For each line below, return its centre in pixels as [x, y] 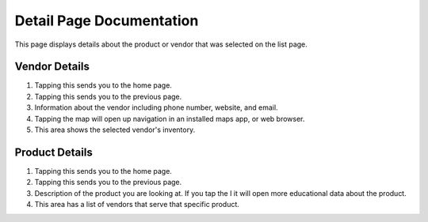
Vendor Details [52, 67]
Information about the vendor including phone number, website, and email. [156, 107]
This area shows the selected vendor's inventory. [115, 130]
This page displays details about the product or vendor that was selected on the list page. [161, 44]
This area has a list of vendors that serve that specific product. [137, 205]
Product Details [53, 152]
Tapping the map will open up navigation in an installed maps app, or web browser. [170, 119]
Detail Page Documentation [107, 21]
